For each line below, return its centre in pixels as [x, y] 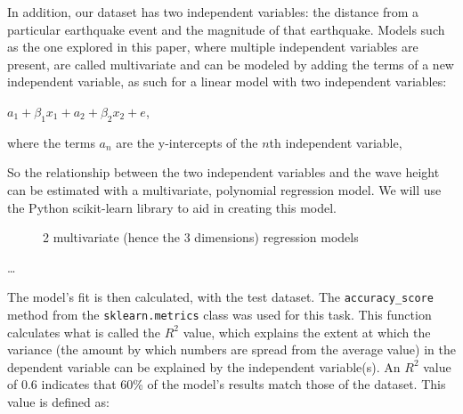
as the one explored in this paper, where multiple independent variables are [213, 47]
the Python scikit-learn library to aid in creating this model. [172, 207]
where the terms [51, 142]
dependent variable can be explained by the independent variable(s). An [204, 366]
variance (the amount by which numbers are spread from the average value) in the [231, 349]
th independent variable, [336, 142]
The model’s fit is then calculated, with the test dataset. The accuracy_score [220, 297]
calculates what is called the [84, 332]
